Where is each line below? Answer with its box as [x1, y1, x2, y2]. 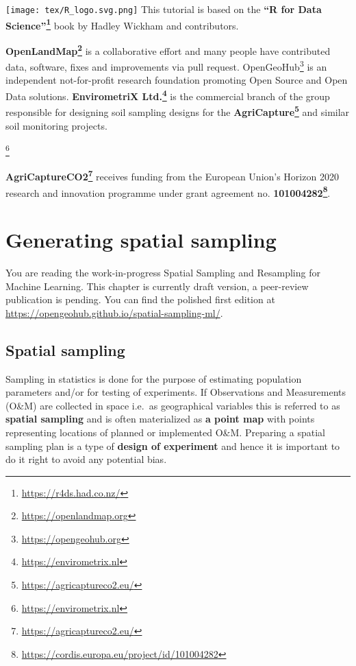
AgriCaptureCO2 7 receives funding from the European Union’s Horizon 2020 [5, 167, 339, 183]
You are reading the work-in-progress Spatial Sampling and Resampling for [5, 265, 320, 279]
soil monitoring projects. [5, 118, 107, 132]
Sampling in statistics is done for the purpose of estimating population [5, 371, 302, 385]
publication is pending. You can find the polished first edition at [5, 292, 275, 307]
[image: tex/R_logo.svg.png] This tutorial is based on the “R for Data [5, 2, 322, 16]
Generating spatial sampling [5, 226, 277, 254]
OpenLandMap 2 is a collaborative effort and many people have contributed [5, 41, 331, 58]
